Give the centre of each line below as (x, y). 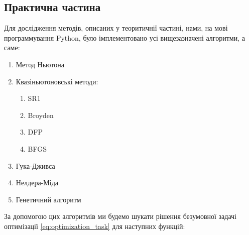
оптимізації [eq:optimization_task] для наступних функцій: (95, 226)
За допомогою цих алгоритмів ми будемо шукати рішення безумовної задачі (120, 216)
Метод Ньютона (40, 64)
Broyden (41, 115)
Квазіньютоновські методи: (57, 81)
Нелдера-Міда (37, 183)
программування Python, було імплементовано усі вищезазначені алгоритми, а (125, 37)
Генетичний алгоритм (48, 199)
